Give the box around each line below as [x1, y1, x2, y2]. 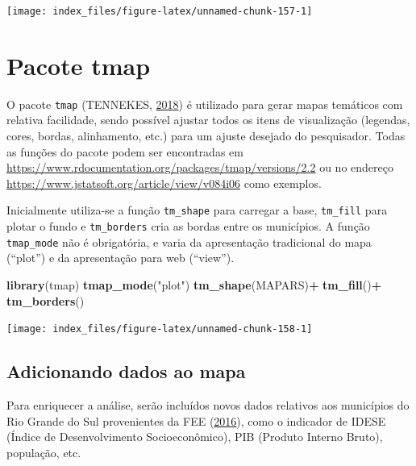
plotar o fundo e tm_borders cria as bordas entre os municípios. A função [6, 218, 370, 235]
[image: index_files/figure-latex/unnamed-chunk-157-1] [6, 6, 313, 17]
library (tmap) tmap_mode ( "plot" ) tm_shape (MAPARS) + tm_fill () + [6, 276, 382, 293]
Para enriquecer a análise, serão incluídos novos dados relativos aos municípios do [6, 397, 410, 414]
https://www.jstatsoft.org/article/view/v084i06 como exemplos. [6, 174, 322, 191]
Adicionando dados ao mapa [6, 359, 246, 384]
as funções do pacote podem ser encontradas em [6, 143, 243, 160]
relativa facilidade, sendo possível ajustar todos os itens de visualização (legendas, [6, 111, 410, 128]
